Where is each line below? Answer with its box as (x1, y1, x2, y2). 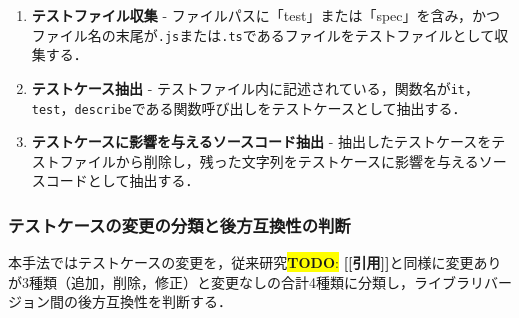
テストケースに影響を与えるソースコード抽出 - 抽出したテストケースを (31, 131, 492, 152)
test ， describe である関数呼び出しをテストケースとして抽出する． (31, 97, 467, 118)
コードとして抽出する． (45, 170, 200, 191)
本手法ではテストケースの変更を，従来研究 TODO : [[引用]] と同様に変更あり (8, 252, 502, 273)
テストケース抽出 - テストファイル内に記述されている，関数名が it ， (31, 77, 480, 98)
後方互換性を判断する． (77, 291, 232, 312)
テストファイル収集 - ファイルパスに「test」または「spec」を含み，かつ (31, 5, 500, 25)
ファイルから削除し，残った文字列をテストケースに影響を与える (59, 150, 479, 171)
